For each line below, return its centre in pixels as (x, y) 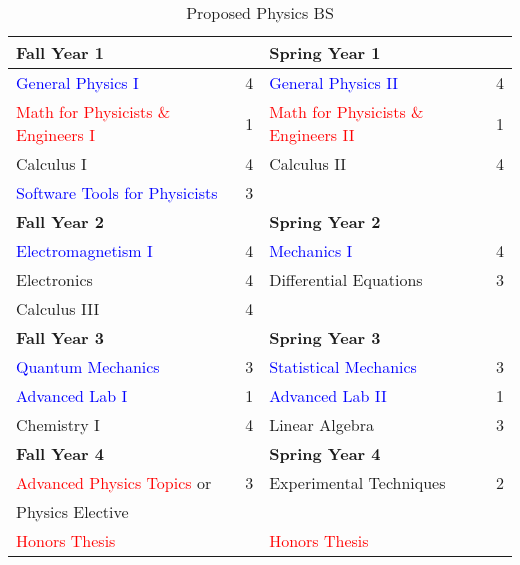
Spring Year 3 (325, 337)
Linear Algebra (321, 424)
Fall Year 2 (60, 221)
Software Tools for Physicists (117, 192)
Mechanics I (311, 250)
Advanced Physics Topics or (114, 482)
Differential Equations (346, 279)
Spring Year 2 (325, 221)
